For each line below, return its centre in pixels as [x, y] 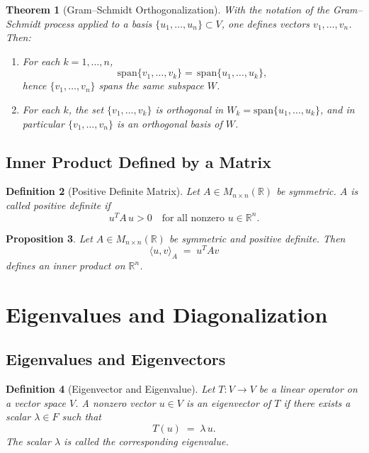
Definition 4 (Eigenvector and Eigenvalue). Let [110, 389]
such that [82, 416]
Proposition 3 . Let [49, 238]
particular [43, 123]
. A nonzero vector [115, 402]
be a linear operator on [308, 389]
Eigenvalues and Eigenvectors [116, 359]
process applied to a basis [98, 23]
